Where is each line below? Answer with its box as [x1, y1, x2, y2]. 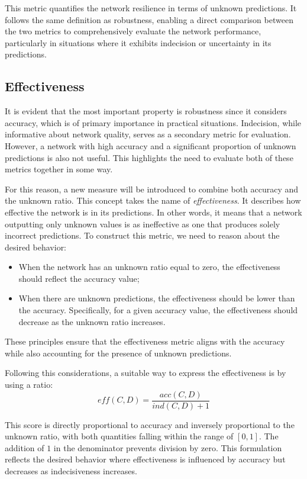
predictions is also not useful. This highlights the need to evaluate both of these [5, 151, 293, 163]
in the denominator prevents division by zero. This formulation [53, 441, 282, 454]
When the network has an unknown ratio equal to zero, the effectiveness [18, 261, 280, 273]
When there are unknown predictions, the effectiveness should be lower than [18, 292, 295, 304]
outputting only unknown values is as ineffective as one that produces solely [5, 217, 280, 230]
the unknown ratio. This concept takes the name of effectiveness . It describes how [5, 194, 301, 207]
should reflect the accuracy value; [18, 272, 140, 284]
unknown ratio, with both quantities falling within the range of [5, 430, 234, 442]
